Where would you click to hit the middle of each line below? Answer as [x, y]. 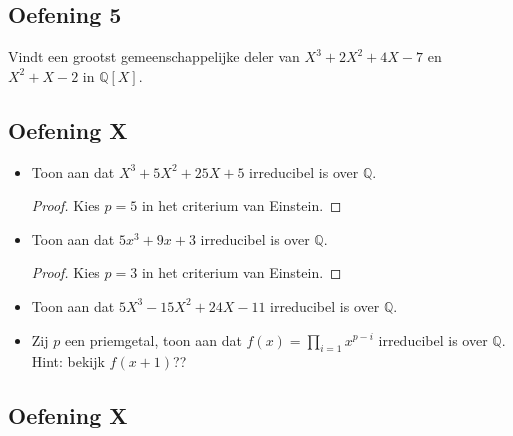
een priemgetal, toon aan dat [153, 339]
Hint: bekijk [68, 361]
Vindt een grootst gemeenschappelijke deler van [154, 56]
